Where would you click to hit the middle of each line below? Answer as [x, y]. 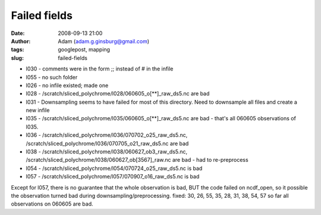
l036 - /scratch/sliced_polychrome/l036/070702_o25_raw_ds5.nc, [107, 135]
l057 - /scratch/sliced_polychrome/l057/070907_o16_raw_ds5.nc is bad [113, 177]
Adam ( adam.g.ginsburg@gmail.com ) [104, 41]
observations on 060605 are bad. [52, 204]
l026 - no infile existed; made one [67, 85]
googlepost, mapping [84, 50]
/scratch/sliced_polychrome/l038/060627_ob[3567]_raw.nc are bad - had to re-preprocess [137, 160]
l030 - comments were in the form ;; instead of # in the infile [100, 69]
